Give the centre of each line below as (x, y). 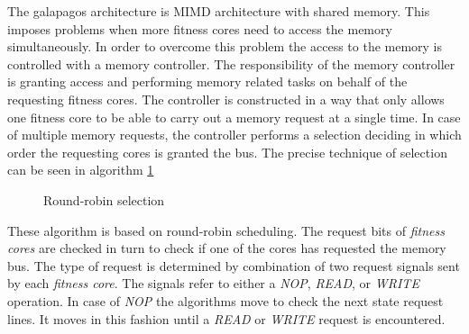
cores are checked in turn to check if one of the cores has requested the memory (227, 248)
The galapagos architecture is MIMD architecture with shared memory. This (219, 11)
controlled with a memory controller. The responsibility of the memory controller (231, 63)
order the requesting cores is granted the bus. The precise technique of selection (227, 152)
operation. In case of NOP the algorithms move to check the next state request (225, 300)
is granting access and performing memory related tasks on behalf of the (207, 81)
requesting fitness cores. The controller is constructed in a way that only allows (226, 99)
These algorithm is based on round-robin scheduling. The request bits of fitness (226, 230)
